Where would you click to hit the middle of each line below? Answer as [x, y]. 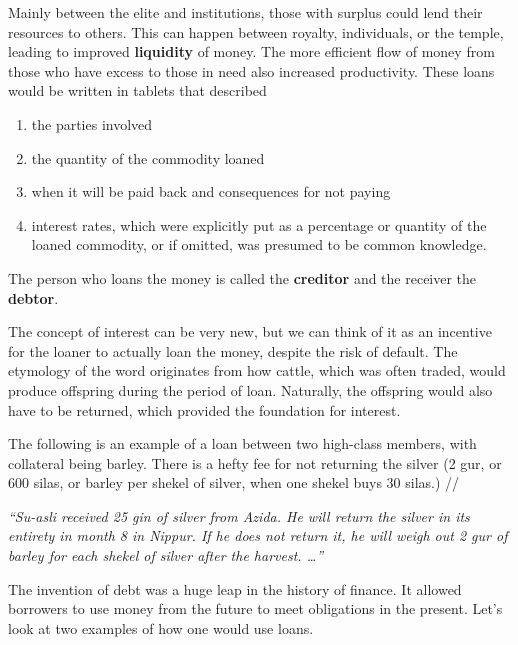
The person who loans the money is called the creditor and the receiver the [242, 277]
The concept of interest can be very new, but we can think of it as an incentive [250, 331]
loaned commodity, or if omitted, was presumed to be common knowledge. [259, 244]
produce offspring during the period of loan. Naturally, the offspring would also [250, 389]
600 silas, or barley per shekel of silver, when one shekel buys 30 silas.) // [234, 482]
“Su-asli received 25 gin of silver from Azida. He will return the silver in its [239, 515]
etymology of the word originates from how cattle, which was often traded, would [257, 370]
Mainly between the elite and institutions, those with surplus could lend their [245, 12]
